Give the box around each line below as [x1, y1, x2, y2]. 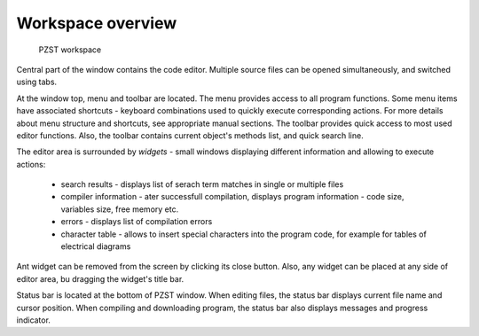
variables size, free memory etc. [60, 204, 179, 215]
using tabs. [16, 76, 58, 88]
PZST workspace [38, 44, 102, 55]
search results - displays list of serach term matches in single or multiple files [60, 179, 344, 190]
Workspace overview [16, 13, 177, 33]
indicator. [16, 315, 51, 325]
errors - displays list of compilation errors [60, 216, 213, 227]
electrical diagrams [60, 241, 131, 252]
